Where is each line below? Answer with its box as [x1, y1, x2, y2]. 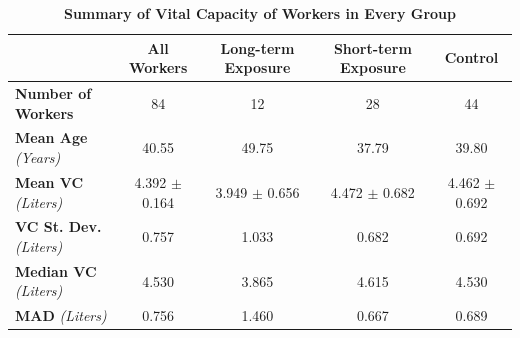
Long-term [220, 37, 295, 58]
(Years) [15, 147, 61, 168]
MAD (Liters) [15, 305, 107, 326]
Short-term [333, 37, 412, 58]
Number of [15, 83, 92, 104]
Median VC [15, 260, 97, 281]
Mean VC [15, 171, 84, 192]
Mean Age [15, 127, 88, 148]
